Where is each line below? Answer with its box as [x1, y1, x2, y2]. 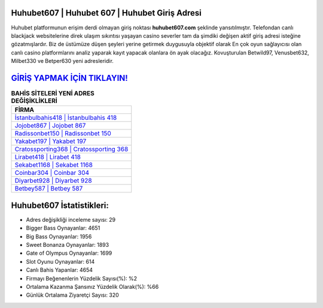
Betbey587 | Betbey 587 [14, 185, 83, 193]
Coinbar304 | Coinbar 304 [14, 168, 90, 177]
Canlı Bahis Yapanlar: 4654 [26, 267, 93, 274]
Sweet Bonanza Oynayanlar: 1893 [26, 241, 109, 249]
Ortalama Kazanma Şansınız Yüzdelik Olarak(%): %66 [26, 283, 159, 290]
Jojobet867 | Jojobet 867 [14, 122, 86, 130]
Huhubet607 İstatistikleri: [11, 200, 109, 210]
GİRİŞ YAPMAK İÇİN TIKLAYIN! [11, 73, 128, 83]
